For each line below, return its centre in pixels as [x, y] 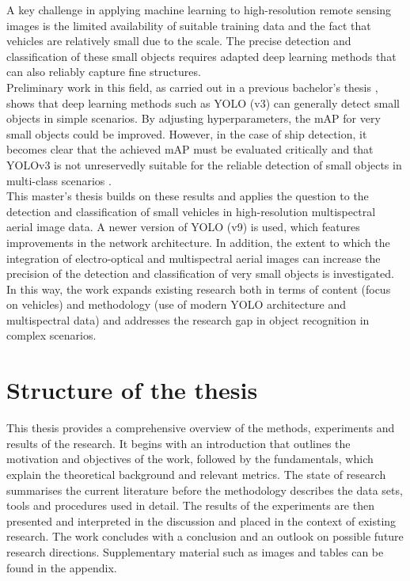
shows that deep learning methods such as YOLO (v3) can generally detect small [203, 103]
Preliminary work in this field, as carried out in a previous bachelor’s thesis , [192, 87]
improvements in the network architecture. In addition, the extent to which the [198, 242]
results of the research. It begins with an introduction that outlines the [178, 443]
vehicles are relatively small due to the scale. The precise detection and [179, 41]
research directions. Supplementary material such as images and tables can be [195, 551]
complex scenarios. [51, 335]
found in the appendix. [62, 567]
